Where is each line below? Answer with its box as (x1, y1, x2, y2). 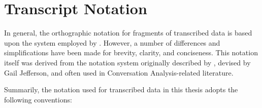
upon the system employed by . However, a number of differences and (4, 37, 220, 48)
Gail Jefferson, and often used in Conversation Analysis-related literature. (4, 67, 234, 78)
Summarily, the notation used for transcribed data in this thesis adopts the (4, 84, 238, 95)
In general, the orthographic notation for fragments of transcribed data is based (4, 27, 252, 38)
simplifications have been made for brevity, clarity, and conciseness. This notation (4, 47, 258, 58)
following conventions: (4, 94, 72, 104)
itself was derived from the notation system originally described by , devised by (4, 57, 251, 67)
